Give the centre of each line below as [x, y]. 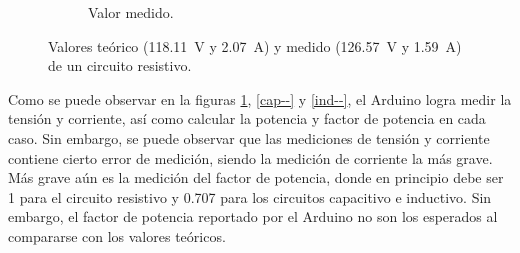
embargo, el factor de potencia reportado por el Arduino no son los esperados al [253, 216]
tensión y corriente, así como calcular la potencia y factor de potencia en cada [247, 118]
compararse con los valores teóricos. [117, 235]
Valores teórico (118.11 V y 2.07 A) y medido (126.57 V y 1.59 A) [255, 45]
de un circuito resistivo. [120, 65]
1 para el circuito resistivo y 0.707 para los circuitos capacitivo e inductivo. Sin [250, 196]
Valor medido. [131, 12]
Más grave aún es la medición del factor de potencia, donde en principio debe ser [256, 177]
